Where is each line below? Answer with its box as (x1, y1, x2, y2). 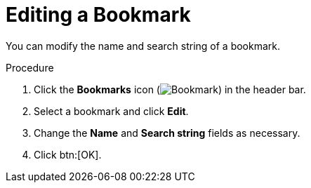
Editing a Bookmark (6, 3, 191, 27)
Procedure (6, 61, 54, 74)
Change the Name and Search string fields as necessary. (34, 126, 300, 139)
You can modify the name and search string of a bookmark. (6, 39, 281, 52)
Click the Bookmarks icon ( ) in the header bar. (34, 83, 306, 95)
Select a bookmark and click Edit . (34, 105, 189, 117)
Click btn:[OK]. (34, 148, 102, 161)
